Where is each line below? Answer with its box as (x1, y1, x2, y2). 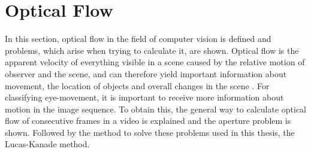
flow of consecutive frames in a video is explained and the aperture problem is (5, 114, 291, 127)
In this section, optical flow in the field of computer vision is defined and (5, 32, 271, 45)
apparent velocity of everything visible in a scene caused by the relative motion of (5, 56, 305, 68)
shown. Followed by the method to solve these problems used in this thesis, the (5, 126, 295, 138)
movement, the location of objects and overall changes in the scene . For (5, 79, 270, 92)
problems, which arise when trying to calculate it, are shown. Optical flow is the (5, 44, 299, 56)
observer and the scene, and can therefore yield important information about (5, 67, 287, 80)
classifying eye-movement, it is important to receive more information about (5, 91, 284, 104)
